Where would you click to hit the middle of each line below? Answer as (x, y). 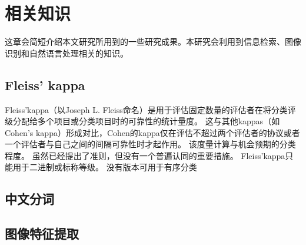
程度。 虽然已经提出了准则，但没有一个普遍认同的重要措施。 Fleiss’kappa (145, 155)
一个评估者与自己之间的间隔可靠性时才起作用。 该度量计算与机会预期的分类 (150, 144)
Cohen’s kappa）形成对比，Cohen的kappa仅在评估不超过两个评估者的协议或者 (152, 132)
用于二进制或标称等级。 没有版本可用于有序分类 (105, 167)
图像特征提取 (42, 234)
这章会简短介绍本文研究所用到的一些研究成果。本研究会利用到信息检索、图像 (153, 42)
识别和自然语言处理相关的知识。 (66, 53)
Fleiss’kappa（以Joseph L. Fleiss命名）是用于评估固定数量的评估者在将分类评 (150, 109)
